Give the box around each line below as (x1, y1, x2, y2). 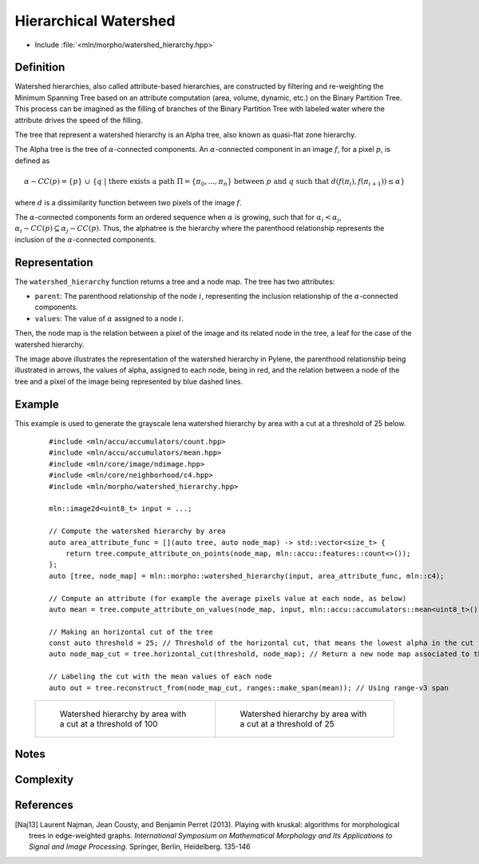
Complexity (14, 773, 74, 786)
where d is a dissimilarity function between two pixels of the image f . (14, 197, 243, 207)
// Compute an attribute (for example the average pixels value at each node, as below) (49, 594, 407, 603)
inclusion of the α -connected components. (14, 234, 156, 244)
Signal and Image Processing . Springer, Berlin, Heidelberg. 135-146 (29, 842, 251, 851)
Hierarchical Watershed (14, 12, 176, 30)
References (14, 798, 73, 812)
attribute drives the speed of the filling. (14, 115, 143, 125)
